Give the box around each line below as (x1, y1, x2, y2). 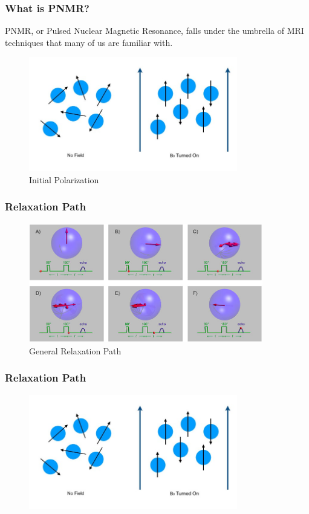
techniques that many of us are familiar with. (5, 36, 173, 48)
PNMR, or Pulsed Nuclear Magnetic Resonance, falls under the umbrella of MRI (5, 24, 304, 37)
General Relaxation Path (29, 344, 122, 357)
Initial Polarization (29, 173, 99, 186)
